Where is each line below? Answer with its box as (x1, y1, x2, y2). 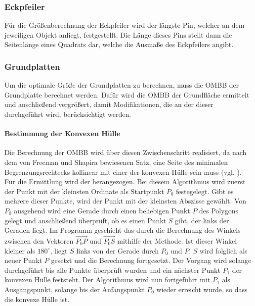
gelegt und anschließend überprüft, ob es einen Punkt (4, 215, 167, 225)
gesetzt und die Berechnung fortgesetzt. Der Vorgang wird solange (51, 255, 252, 265)
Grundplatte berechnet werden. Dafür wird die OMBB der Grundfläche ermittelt (4, 89, 250, 100)
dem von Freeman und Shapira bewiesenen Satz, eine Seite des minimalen (4, 156, 228, 167)
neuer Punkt (4, 255, 42, 265)
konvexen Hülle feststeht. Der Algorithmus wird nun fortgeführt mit (4, 274, 211, 285)
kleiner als (4, 245, 35, 255)
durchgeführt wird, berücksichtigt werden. (4, 109, 131, 119)
